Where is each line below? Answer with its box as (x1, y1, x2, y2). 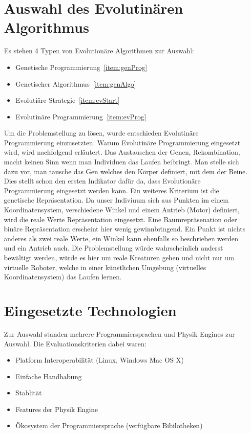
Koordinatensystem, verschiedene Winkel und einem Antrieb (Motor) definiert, (4, 205, 240, 215)
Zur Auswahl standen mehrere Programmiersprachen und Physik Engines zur (4, 328, 235, 339)
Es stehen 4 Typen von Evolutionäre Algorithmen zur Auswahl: (4, 46, 194, 56)
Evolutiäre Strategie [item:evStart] (15, 95, 120, 105)
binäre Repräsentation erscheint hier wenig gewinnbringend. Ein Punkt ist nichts (4, 224, 246, 234)
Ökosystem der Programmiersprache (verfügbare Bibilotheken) (15, 420, 203, 431)
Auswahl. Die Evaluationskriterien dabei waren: (4, 338, 146, 348)
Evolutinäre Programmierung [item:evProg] (15, 111, 146, 121)
